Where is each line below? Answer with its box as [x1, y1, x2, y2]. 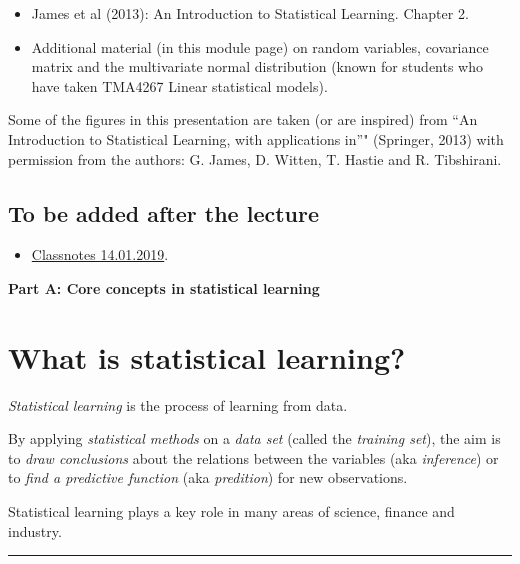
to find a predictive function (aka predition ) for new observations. [8, 467, 408, 488]
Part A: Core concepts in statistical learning [8, 277, 320, 298]
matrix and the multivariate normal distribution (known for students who [31, 56, 484, 77]
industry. [8, 520, 62, 541]
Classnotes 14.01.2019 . [31, 244, 169, 265]
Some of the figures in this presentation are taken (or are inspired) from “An [8, 109, 478, 130]
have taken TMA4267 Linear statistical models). [31, 75, 328, 96]
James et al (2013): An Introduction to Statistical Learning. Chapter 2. [31, 3, 469, 23]
